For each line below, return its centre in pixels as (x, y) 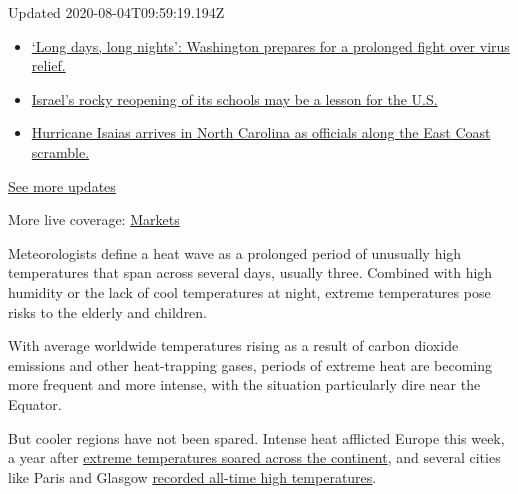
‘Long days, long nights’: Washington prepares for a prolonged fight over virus (270, 45)
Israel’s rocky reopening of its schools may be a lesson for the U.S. (234, 98)
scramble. (60, 151)
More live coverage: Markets (94, 219)
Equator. (35, 403)
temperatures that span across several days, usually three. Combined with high (250, 272)
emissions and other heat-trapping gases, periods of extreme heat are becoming (250, 364)
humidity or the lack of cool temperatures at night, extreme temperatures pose (249, 291)
